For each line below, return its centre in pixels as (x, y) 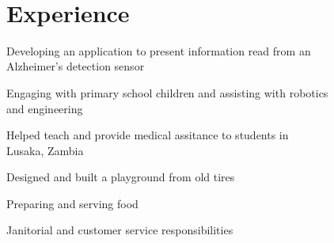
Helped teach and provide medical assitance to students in (148, 135)
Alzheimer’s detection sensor (76, 66)
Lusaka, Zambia (45, 150)
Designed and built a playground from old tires (121, 177)
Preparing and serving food (72, 203)
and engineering (45, 108)
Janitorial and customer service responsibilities (120, 230)
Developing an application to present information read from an (159, 50)
